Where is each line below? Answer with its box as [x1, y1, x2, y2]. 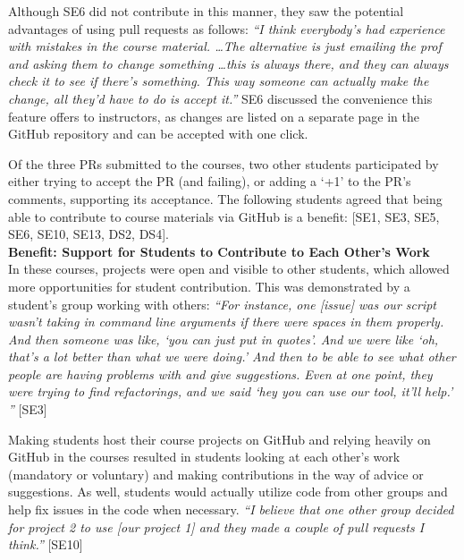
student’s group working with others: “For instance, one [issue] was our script [8, 294, 436, 313]
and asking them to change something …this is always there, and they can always [8, 54, 449, 72]
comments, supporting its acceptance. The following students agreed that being [8, 189, 443, 208]
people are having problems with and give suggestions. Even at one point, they [8, 364, 433, 383]
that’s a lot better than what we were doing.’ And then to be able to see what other [8, 347, 456, 366]
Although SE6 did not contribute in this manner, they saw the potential [8, 2, 404, 20]
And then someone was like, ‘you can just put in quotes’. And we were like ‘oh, [8, 329, 439, 348]
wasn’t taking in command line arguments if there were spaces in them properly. [8, 312, 444, 331]
